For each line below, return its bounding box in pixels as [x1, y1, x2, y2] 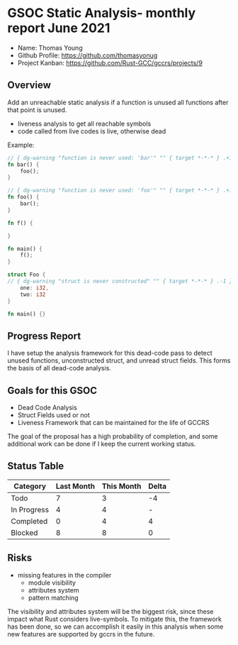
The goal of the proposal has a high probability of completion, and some [7, 432, 218, 441]
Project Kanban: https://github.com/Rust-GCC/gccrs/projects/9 [17, 58, 203, 67]
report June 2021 [7, 20, 110, 36]
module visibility [28, 578, 76, 587]
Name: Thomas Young [17, 43, 83, 52]
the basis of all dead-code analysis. [7, 364, 112, 373]
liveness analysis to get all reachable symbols [17, 119, 152, 128]
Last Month [55, 481, 96, 491]
